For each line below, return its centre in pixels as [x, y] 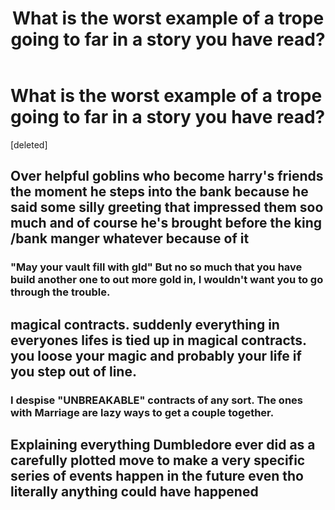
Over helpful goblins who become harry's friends [167, 176]
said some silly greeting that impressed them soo [167, 207]
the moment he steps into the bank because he [159, 192]
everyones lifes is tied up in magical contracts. [158, 340]
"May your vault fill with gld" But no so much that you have [156, 267]
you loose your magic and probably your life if [156, 355]
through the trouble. [60, 292]
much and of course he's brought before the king [166, 223]
